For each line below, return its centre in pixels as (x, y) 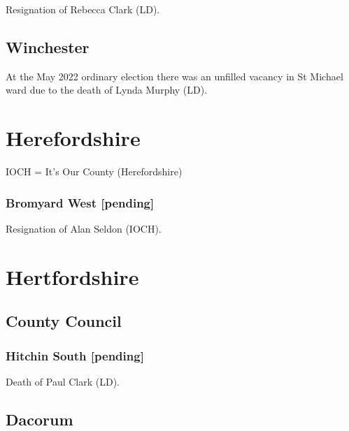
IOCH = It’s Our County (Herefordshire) (94, 171)
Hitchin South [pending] (75, 355)
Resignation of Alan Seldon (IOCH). (84, 228)
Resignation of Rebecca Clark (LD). (83, 9)
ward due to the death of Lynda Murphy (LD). (107, 90)
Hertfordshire (72, 276)
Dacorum (40, 419)
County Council (64, 321)
